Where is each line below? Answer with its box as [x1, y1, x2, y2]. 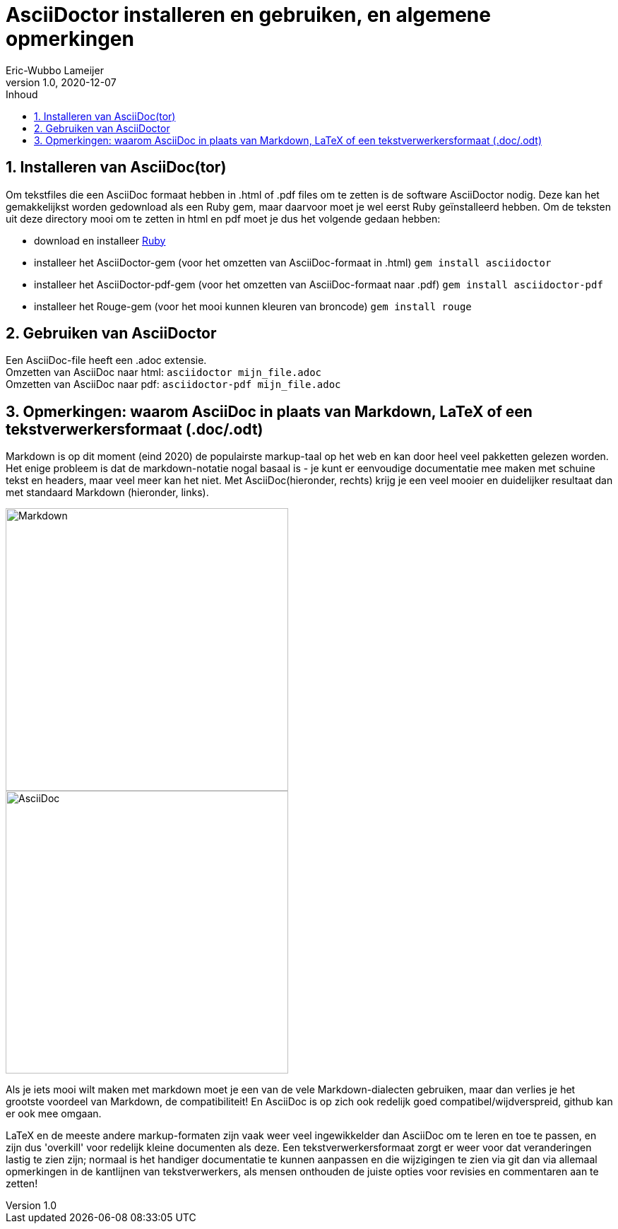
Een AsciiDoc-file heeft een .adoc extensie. [6, 354, 207, 367]
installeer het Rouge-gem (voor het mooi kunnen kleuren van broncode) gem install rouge [34, 300, 472, 312]
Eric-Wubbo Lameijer [6, 64, 104, 76]
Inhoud [6, 88, 38, 100]
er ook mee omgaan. [6, 1107, 102, 1120]
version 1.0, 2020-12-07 [6, 76, 117, 88]
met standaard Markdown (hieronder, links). [6, 486, 209, 499]
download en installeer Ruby [34, 234, 166, 247]
